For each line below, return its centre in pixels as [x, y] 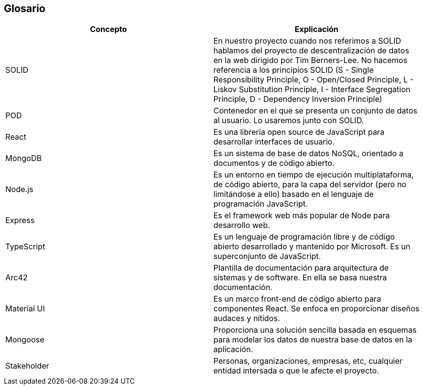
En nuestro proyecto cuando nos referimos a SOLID [307, 41]
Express [20, 220]
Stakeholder [27, 366]
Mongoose [25, 340]
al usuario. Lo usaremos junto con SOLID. [289, 121]
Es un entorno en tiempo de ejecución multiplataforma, [314, 175]
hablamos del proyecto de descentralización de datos [311, 51]
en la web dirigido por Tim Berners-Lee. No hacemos [310, 60]
